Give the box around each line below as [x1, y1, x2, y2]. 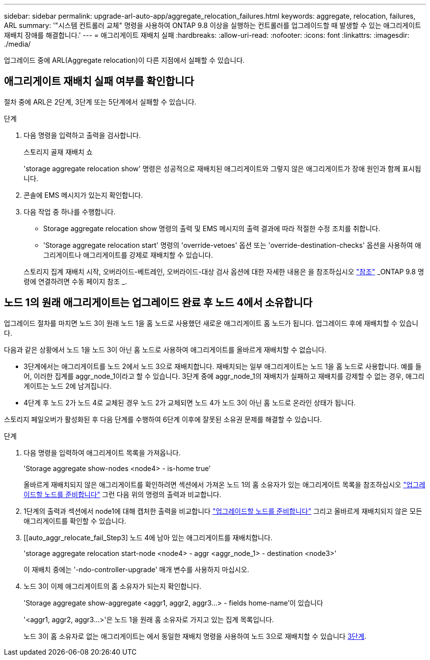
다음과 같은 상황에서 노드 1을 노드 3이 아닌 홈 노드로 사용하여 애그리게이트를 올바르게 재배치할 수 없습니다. [4, 345, 327, 354]
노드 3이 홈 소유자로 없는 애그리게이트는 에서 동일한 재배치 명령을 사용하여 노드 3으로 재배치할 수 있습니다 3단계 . [24, 632, 367, 640]
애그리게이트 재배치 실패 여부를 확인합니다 [4, 75, 194, 88]
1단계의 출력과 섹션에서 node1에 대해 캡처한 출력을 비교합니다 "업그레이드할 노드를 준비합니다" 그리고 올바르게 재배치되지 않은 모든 [24, 506, 422, 515]
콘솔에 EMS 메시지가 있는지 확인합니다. [24, 190, 143, 199]
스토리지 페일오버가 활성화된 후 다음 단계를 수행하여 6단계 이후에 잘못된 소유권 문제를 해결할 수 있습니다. [4, 415, 322, 423]
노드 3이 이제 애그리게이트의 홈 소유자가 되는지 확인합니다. [24, 581, 202, 590]
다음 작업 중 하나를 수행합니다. [24, 207, 116, 216]
